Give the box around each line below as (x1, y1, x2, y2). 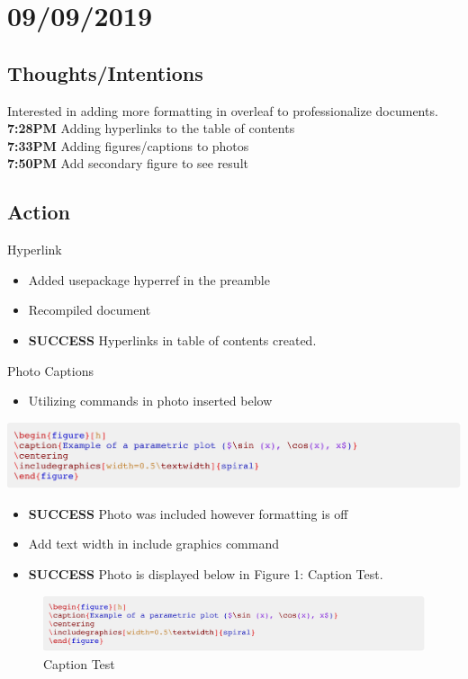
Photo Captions (7, 361, 94, 380)
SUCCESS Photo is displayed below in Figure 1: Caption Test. (28, 564, 383, 583)
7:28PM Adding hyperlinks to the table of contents (7, 119, 295, 138)
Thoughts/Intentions (7, 58, 203, 86)
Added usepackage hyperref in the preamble (28, 270, 270, 289)
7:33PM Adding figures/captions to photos (7, 136, 249, 155)
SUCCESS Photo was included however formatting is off (28, 504, 348, 523)
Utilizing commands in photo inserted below (28, 391, 273, 410)
